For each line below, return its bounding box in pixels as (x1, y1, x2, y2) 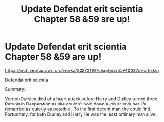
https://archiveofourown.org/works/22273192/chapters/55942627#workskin (5, 67, 159, 73)
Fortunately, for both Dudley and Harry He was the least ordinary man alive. (5, 111, 157, 117)
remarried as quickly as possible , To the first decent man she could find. (5, 106, 152, 112)
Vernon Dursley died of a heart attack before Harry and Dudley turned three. (5, 96, 159, 102)
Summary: (5, 86, 26, 92)
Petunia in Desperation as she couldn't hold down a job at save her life (5, 101, 147, 106)
